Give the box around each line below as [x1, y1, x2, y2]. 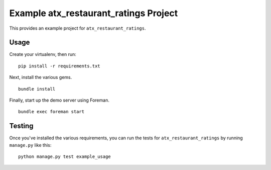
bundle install [18, 86, 56, 92]
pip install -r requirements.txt [18, 63, 100, 69]
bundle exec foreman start [18, 109, 85, 115]
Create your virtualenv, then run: [9, 51, 76, 57]
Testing [9, 122, 34, 130]
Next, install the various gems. [9, 74, 72, 80]
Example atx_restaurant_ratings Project [9, 8, 178, 19]
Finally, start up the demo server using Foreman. [9, 97, 110, 103]
